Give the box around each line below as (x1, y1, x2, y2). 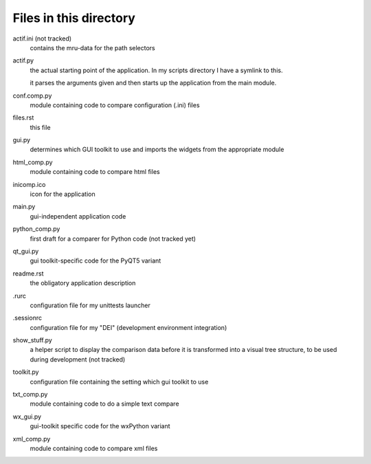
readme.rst (12, 269, 44, 278)
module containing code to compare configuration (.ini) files (30, 100, 200, 109)
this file (30, 123, 51, 131)
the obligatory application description (30, 279, 136, 287)
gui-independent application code (30, 212, 126, 220)
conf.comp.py (12, 91, 52, 100)
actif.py (12, 56, 34, 65)
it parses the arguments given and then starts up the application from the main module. (30, 79, 277, 87)
